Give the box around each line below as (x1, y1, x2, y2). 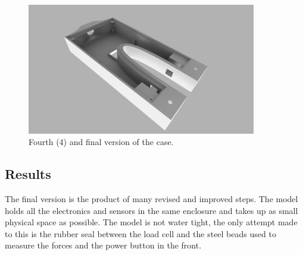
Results (5, 165, 51, 183)
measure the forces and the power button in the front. (5, 239, 202, 251)
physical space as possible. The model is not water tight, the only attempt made (5, 216, 298, 228)
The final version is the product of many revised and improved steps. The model (5, 193, 298, 205)
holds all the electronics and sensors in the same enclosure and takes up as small (5, 204, 298, 216)
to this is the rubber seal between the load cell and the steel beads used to (5, 227, 276, 240)
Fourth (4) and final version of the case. (29, 136, 174, 148)
